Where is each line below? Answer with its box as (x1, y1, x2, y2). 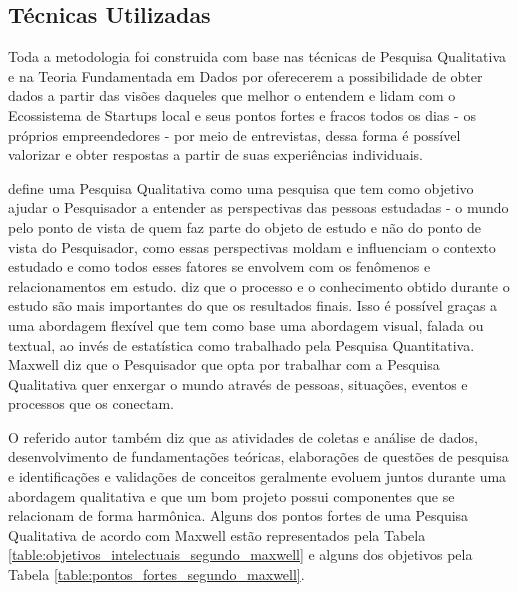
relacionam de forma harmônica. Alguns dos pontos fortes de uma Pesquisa (8, 505, 469, 526)
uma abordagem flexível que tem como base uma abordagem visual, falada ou (8, 314, 484, 335)
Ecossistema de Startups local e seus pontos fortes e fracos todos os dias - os (8, 104, 476, 125)
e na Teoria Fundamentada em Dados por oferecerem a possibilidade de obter (8, 65, 483, 86)
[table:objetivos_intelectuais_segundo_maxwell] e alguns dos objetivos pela (8, 544, 473, 565)
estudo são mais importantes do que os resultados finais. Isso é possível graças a (8, 295, 498, 316)
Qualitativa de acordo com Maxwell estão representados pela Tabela (8, 524, 426, 545)
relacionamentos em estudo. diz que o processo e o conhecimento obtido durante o (8, 275, 510, 296)
